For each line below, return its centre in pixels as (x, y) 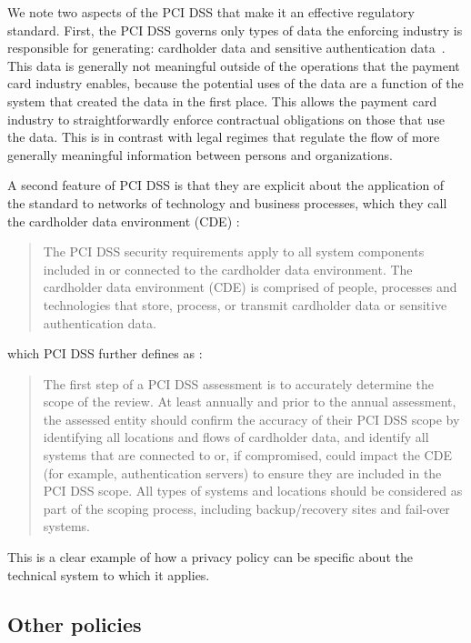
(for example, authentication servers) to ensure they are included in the (242, 472)
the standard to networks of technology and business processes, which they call (227, 202)
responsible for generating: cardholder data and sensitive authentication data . (226, 48)
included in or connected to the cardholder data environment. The (228, 269)
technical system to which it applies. (109, 574)
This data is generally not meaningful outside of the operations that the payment (234, 65)
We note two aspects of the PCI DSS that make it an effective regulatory (211, 12)
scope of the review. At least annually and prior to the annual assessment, (250, 402)
